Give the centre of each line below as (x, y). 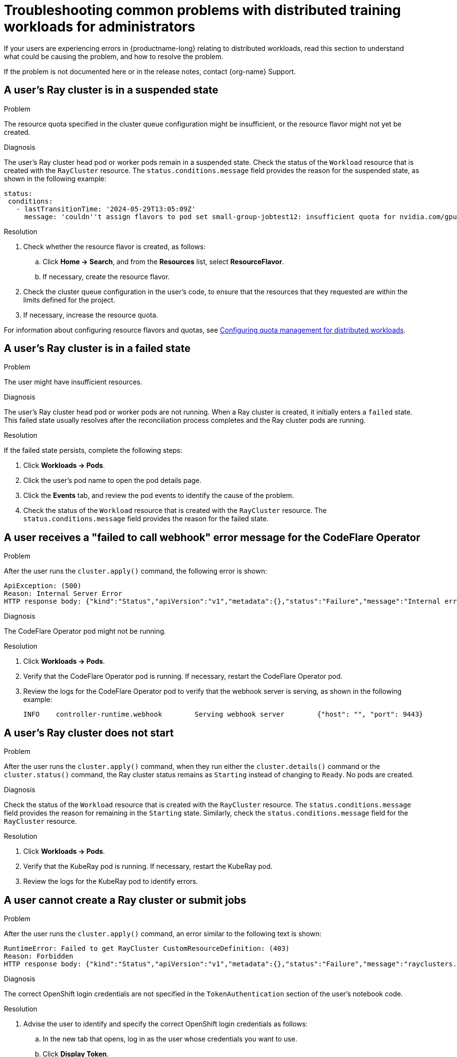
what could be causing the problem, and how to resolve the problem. (114, 56)
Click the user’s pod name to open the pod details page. (113, 480)
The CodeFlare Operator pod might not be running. (85, 631)
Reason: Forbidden (39, 956)
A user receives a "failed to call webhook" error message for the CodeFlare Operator (212, 537)
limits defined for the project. (69, 300)
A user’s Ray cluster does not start (89, 733)
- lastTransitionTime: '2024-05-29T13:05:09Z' (106, 209)
